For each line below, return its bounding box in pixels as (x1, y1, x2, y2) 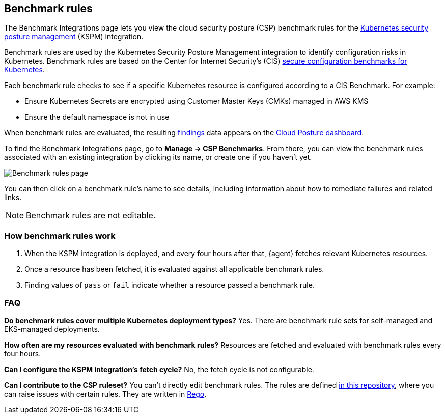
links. (4, 193, 22, 202)
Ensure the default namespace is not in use (24, 113, 170, 122)
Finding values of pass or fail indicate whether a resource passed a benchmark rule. (24, 281, 315, 290)
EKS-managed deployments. (4, 324, 100, 333)
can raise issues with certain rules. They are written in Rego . (4, 389, 207, 398)
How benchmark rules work (4, 230, 116, 241)
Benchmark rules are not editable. (26, 210, 156, 221)
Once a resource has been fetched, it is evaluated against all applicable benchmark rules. (24, 265, 324, 274)
